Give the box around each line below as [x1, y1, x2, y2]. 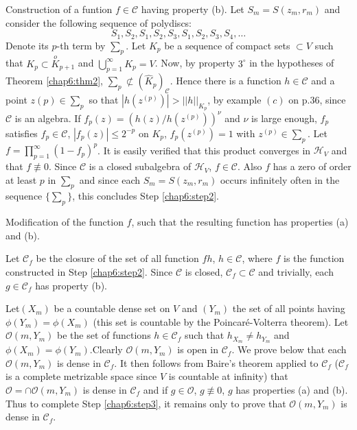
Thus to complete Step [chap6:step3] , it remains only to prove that [5, 396, 286, 410]
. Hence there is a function [170, 73, 281, 88]
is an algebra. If [14, 110, 81, 125]
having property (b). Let [141, 2, 244, 16]
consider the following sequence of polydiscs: [5, 15, 192, 29]
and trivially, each [258, 265, 334, 279]
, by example [207, 93, 262, 107]
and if [143, 383, 168, 397]
